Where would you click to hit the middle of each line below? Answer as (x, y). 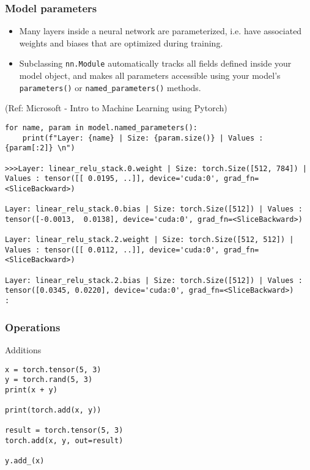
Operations (33, 327)
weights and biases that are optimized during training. (121, 42)
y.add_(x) (25, 461)
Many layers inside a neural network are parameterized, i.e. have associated (161, 31)
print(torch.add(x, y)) (53, 410)
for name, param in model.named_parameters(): (101, 127)
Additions (23, 349)
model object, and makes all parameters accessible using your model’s (150, 75)
